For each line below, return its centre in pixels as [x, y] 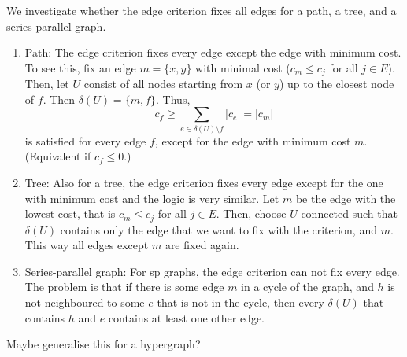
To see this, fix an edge [80, 67]
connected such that [349, 213]
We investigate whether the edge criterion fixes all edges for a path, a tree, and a [202, 10]
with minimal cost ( [243, 67]
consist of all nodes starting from [163, 84]
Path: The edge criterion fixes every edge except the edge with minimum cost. [213, 52]
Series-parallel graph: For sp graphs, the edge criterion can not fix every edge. [212, 271]
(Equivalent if [58, 156]
